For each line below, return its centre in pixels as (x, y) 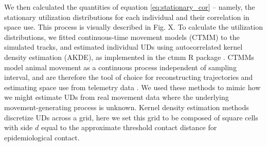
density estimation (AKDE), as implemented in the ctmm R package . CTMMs (129, 57)
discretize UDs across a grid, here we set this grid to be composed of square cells (131, 117)
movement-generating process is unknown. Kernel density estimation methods (127, 107)
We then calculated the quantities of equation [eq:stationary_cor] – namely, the (130, 7)
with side (19, 127)
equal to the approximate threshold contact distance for (129, 127)
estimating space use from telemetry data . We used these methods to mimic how (132, 87)
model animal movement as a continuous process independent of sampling (120, 67)
